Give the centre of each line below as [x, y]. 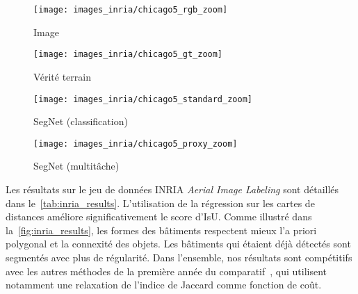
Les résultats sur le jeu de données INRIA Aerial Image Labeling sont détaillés [172, 189]
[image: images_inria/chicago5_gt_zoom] [128, 55]
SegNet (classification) [81, 121]
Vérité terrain [62, 76]
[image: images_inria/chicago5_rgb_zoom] [131, 10]
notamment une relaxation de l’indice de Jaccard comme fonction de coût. [164, 285]
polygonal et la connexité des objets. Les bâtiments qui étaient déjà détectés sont [178, 244]
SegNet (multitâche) [76, 166]
